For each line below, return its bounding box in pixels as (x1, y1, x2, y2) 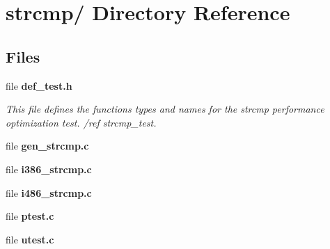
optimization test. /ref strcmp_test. (6, 115, 157, 129)
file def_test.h (6, 78, 72, 93)
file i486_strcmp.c (6, 185, 92, 200)
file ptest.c (6, 209, 54, 223)
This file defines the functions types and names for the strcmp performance (6, 102, 324, 116)
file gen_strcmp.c (6, 138, 89, 153)
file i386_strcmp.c (6, 161, 92, 176)
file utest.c (6, 232, 54, 246)
